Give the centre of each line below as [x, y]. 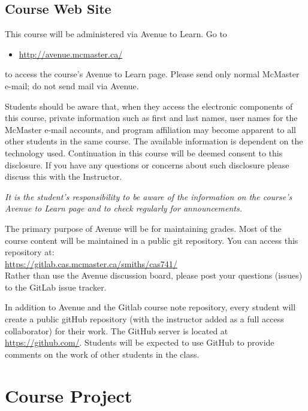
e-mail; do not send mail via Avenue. [72, 85]
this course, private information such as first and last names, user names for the [151, 118]
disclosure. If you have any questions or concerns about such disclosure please [147, 164]
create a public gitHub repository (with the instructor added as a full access [144, 319]
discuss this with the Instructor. [64, 176]
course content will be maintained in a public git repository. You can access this [152, 240]
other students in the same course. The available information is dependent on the [154, 141]
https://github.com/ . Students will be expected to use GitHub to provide [140, 342]
